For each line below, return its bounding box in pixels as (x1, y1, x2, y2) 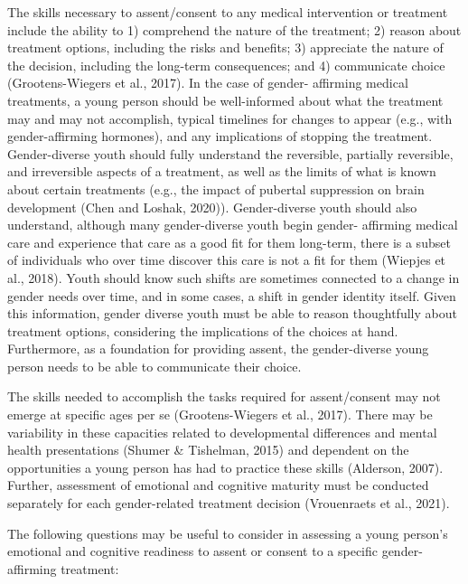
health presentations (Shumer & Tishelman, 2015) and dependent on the (7, 440, 409, 459)
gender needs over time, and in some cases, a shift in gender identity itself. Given (7, 286, 456, 305)
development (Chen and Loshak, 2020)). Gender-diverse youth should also (7, 197, 417, 216)
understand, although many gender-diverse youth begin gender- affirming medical (7, 215, 458, 234)
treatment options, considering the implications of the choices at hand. (7, 321, 398, 340)
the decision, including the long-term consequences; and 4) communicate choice (7, 55, 445, 74)
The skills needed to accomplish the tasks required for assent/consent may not (7, 387, 441, 406)
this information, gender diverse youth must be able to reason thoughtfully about (7, 304, 457, 323)
